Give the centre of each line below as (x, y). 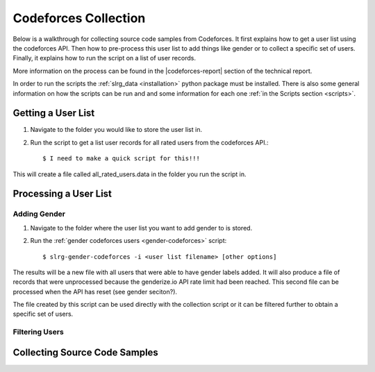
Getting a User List (54, 113)
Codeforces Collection (79, 18)
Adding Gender (39, 214)
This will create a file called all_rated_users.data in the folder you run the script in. (130, 174)
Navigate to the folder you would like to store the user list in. (116, 130)
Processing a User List (62, 194)
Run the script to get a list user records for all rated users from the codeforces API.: (149, 142)
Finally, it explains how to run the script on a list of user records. (104, 58)
